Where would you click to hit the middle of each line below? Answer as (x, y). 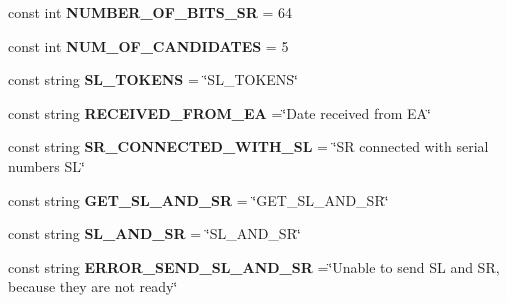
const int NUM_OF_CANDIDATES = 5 (148, 45)
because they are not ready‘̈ (93, 286)
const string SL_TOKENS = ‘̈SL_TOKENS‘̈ (153, 79)
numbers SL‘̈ (46, 165)
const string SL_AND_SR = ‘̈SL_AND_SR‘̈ (154, 233)
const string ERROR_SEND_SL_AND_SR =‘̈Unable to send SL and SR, (254, 266)
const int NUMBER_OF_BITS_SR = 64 (150, 12)
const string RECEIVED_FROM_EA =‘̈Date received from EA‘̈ (219, 112)
